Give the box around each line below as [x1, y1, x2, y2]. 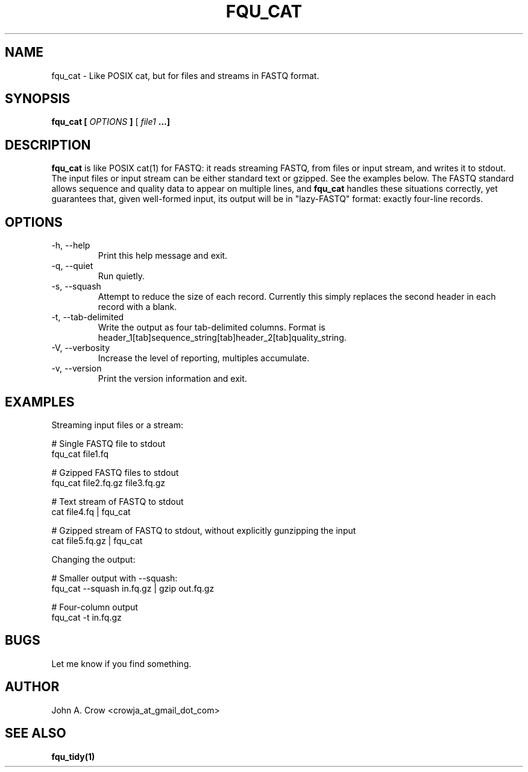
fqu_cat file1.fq [51, 448, 109, 459]
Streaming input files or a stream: [51, 419, 183, 430]
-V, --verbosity [51, 343, 110, 353]
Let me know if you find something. [51, 658, 192, 669]
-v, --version [51, 363, 102, 374]
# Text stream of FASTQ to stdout [51, 496, 184, 507]
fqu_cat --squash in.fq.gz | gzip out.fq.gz [51, 583, 215, 593]
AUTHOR [5, 679, 60, 695]
